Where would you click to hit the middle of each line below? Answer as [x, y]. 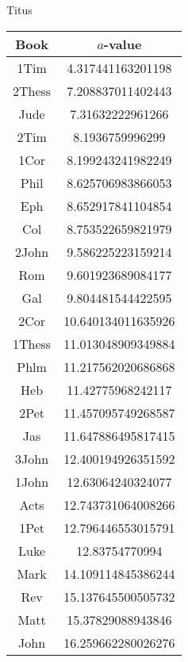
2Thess [32, 90]
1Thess [32, 343]
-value [123, 44]
